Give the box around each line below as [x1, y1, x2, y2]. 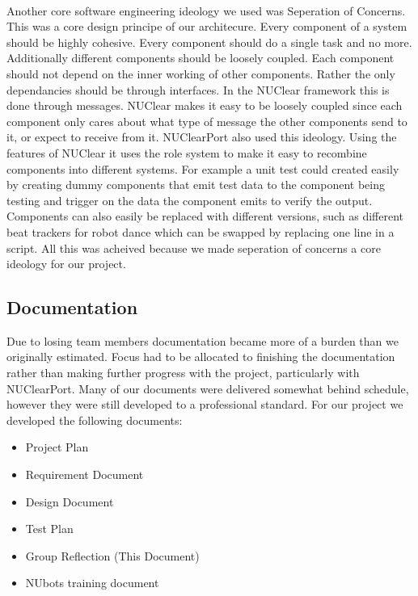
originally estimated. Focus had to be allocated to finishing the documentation [6, 348, 395, 365]
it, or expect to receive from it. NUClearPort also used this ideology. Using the [6, 128, 397, 145]
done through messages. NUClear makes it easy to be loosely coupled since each [6, 97, 403, 114]
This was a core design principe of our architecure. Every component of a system [6, 18, 407, 35]
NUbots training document [25, 574, 159, 591]
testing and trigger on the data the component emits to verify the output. [6, 191, 373, 208]
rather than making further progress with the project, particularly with [6, 364, 360, 381]
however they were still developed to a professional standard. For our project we [6, 396, 403, 413]
